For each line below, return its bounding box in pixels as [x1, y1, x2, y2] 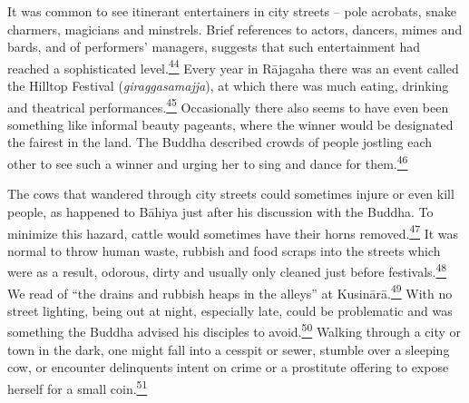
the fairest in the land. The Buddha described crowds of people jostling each [7, 133, 433, 152]
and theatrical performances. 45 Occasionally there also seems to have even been [7, 94, 449, 116]
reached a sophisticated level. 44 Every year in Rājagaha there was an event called [7, 55, 459, 77]
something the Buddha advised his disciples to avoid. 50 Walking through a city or [7, 319, 462, 341]
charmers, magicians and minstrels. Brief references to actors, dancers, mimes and [7, 19, 463, 38]
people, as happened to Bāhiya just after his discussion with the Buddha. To [7, 201, 434, 221]
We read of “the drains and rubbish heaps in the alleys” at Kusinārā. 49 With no [7, 280, 453, 302]
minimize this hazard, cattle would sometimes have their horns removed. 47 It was [7, 221, 459, 242]
